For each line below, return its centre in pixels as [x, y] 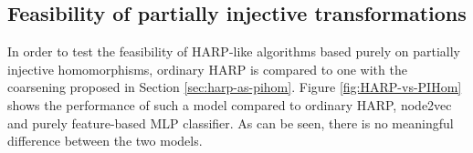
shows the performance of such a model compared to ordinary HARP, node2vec [230, 104]
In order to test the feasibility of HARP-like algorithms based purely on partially [234, 51]
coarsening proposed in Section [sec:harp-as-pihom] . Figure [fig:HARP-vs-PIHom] [235, 87]
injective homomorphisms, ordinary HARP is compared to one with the [207, 69]
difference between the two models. [105, 141]
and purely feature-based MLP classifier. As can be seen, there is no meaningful [231, 122]
